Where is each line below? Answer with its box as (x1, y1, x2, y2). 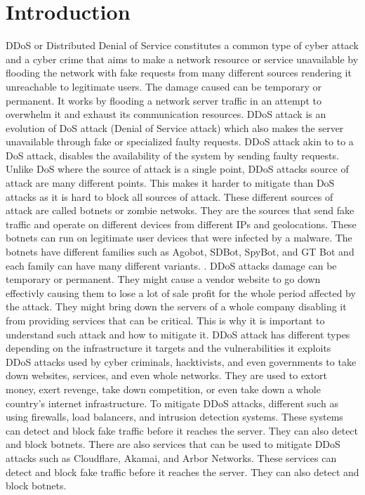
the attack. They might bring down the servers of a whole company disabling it (6, 299, 347, 314)
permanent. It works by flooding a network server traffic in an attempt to (6, 93, 321, 107)
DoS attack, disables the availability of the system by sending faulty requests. (6, 147, 339, 162)
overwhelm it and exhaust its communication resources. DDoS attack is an (6, 107, 326, 121)
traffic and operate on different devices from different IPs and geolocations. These (6, 216, 357, 231)
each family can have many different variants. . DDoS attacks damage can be (6, 258, 337, 272)
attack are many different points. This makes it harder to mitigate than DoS (6, 176, 335, 190)
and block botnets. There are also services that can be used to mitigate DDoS (6, 437, 340, 451)
